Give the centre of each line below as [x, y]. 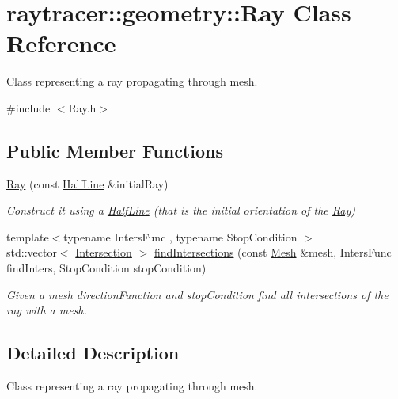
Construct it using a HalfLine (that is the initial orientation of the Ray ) [181, 210]
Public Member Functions [115, 150]
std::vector [32, 252]
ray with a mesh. [47, 310]
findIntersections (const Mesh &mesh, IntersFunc [273, 252]
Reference [61, 43]
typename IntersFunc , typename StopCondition [180, 236]
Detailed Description [93, 353]
